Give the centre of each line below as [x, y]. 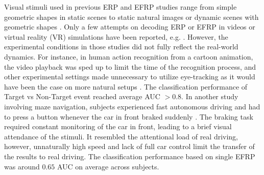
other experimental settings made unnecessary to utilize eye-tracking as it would [130, 77]
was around [22, 166]
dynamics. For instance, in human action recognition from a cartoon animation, [129, 56]
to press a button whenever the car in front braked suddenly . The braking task [129, 116]
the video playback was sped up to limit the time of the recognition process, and [130, 66]
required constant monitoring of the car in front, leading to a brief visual [118, 126]
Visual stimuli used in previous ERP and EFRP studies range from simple [121, 7]
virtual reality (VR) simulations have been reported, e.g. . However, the [116, 36]
